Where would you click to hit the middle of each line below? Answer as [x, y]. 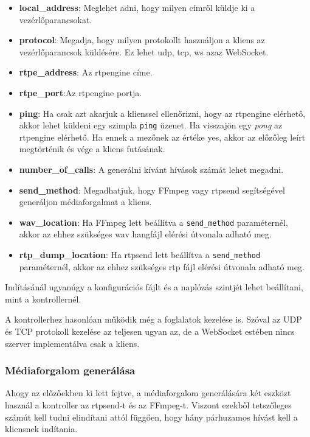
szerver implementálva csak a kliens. [72, 343]
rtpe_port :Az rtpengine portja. [81, 92]
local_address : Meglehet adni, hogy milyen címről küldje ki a [137, 7]
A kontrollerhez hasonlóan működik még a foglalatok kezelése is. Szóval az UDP [153, 319]
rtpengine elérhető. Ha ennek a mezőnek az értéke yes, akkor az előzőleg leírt [162, 137]
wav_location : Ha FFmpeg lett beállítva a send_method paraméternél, [153, 222]
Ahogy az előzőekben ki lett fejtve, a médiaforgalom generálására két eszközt [148, 393]
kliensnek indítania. [41, 429]
